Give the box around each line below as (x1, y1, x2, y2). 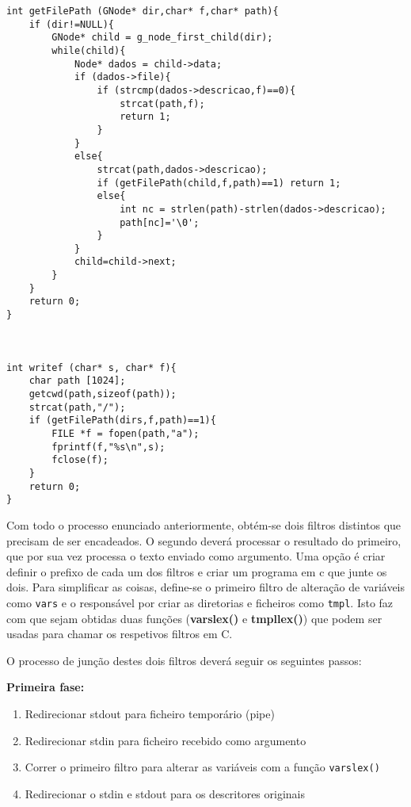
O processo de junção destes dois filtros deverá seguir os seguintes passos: (6, 652, 362, 668)
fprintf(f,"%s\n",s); (51, 441, 166, 453)
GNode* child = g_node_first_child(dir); (51, 32, 273, 44)
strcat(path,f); (120, 98, 205, 109)
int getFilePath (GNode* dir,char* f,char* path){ (6, 6, 279, 17)
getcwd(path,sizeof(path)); (29, 388, 177, 400)
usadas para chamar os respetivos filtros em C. (6, 625, 233, 642)
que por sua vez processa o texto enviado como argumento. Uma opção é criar (6, 548, 386, 564)
